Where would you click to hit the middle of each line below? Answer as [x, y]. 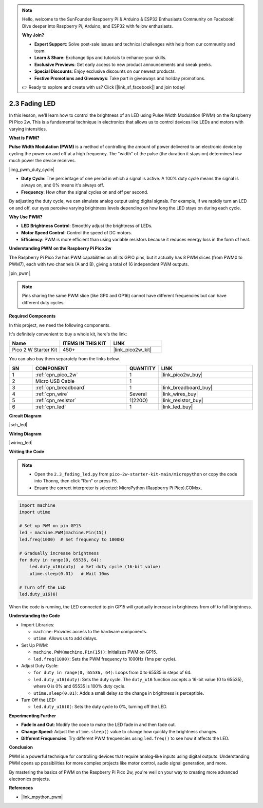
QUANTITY [142, 368]
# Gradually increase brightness [59, 553]
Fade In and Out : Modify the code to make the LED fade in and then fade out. [99, 725]
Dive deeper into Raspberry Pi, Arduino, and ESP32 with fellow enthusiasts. [98, 26]
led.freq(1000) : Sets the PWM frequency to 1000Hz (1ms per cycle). [105, 659]
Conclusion [21, 747]
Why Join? [33, 35]
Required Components [32, 316]
